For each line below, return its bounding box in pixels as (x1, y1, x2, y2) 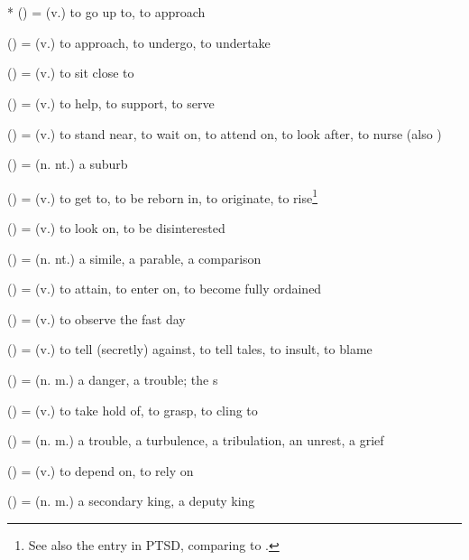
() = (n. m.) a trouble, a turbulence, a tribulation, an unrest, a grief (7, 431, 384, 450)
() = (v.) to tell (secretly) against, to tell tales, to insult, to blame (7, 340, 372, 359)
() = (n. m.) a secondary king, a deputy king (7, 491, 255, 510)
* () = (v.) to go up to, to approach (7, 3, 206, 22)
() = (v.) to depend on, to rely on (7, 461, 194, 480)
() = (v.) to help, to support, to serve (7, 93, 215, 112)
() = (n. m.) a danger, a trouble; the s (7, 369, 218, 388)
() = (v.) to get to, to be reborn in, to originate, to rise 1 (7, 185, 318, 207)
